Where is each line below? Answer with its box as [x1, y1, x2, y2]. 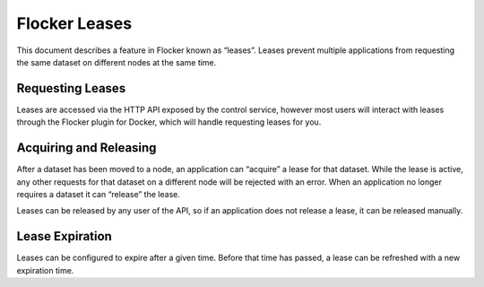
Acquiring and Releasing [16, 140, 157, 156]
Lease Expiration [16, 229, 112, 244]
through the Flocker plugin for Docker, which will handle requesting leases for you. [16, 117, 322, 127]
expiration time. [16, 265, 74, 275]
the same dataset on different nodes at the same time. [16, 57, 217, 67]
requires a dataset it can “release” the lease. [16, 188, 181, 199]
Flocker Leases [16, 13, 133, 33]
